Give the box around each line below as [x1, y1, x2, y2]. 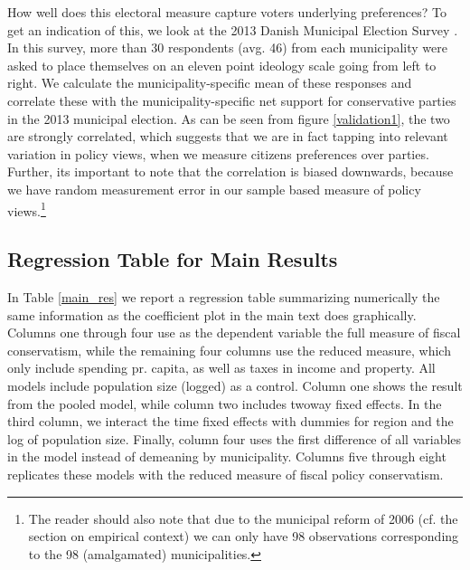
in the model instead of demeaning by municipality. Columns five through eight [7, 447, 446, 466]
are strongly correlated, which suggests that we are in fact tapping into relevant [7, 127, 448, 146]
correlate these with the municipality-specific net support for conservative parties [7, 90, 456, 109]
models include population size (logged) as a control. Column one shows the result [7, 375, 463, 394]
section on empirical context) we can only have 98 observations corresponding [28, 527, 459, 546]
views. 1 [7, 198, 46, 220]
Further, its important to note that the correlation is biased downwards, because [7, 162, 454, 181]
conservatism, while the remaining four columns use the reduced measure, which [7, 340, 451, 359]
